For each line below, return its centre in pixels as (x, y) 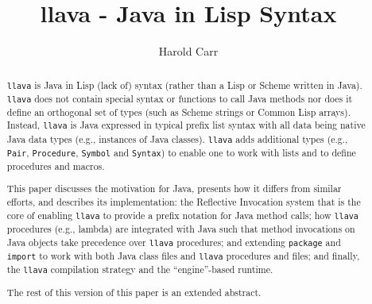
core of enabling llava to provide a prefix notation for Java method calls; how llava (182, 215)
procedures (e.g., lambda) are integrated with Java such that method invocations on (181, 228)
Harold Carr (188, 51)
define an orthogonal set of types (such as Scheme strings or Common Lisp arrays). (178, 112)
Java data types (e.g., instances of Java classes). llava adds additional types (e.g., (177, 139)
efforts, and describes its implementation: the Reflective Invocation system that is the (184, 202)
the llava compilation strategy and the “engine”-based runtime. (140, 269)
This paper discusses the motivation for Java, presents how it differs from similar (174, 189)
